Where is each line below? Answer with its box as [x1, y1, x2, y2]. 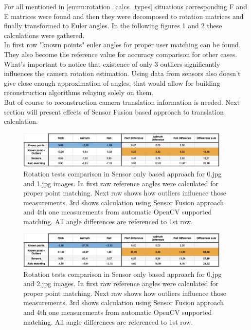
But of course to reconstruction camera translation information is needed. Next [4, 97, 240, 107]
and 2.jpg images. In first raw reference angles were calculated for [23, 278, 218, 289]
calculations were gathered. [4, 30, 85, 40]
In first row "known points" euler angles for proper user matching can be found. [4, 39, 241, 50]
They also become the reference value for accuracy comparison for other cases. [4, 49, 237, 59]
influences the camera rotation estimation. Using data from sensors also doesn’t [4, 68, 241, 78]
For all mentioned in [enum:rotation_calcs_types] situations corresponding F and [4, 1, 247, 11]
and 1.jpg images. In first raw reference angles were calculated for [23, 178, 218, 188]
